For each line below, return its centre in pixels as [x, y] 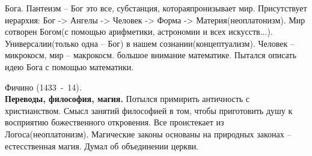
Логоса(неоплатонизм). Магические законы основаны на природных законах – [148, 133]
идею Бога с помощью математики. [69, 66]
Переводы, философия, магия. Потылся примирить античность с [127, 99]
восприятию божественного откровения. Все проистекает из [115, 122]
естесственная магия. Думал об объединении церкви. [102, 145]
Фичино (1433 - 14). [43, 87]
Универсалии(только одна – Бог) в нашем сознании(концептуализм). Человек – [150, 43]
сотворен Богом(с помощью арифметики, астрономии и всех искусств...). [139, 31]
